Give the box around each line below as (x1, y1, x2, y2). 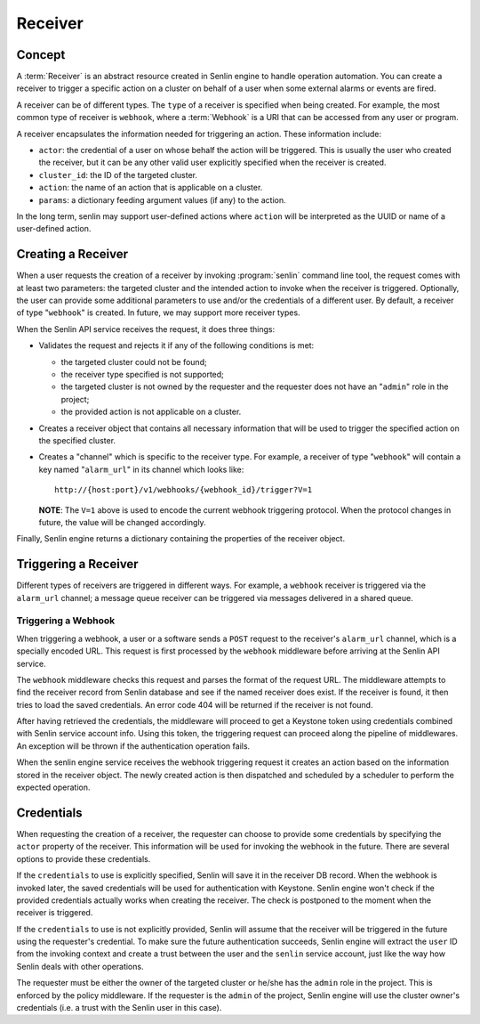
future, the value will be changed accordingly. (38, 516, 206, 527)
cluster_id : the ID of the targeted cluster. (38, 169, 197, 180)
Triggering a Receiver (16, 557, 139, 572)
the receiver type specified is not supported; (60, 370, 224, 379)
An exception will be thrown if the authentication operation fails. (16, 740, 251, 752)
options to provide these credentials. (16, 853, 151, 864)
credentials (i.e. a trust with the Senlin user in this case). (16, 1003, 222, 1013)
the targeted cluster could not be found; (60, 356, 208, 367)
